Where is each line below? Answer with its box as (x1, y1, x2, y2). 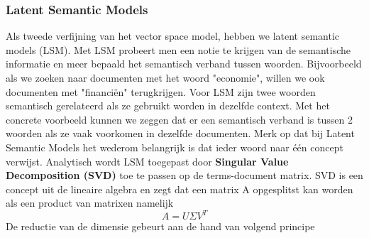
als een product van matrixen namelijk (6, 195, 174, 210)
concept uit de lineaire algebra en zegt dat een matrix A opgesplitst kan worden (6, 181, 353, 196)
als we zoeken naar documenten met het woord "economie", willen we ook (6, 70, 325, 85)
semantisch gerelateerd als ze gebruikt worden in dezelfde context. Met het (6, 98, 330, 113)
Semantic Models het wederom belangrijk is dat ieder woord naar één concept (6, 139, 343, 154)
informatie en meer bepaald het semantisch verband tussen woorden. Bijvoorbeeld (6, 56, 362, 71)
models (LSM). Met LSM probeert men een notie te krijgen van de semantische (6, 42, 351, 57)
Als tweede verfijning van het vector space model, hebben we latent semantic (6, 28, 340, 43)
